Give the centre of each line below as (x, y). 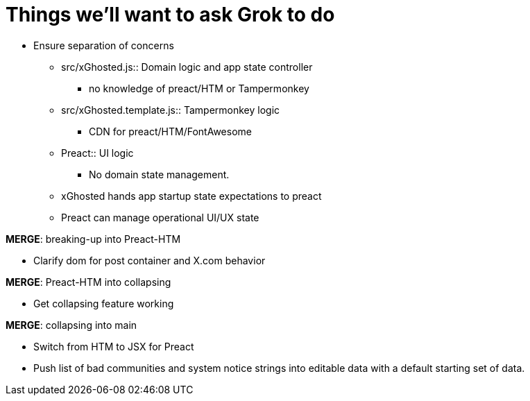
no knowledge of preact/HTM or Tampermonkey (199, 88)
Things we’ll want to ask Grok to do (170, 15)
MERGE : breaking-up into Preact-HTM (93, 239)
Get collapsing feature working (104, 303)
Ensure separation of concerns (104, 45)
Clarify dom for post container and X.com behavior (149, 260)
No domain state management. (159, 174)
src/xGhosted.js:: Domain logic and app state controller (187, 67)
